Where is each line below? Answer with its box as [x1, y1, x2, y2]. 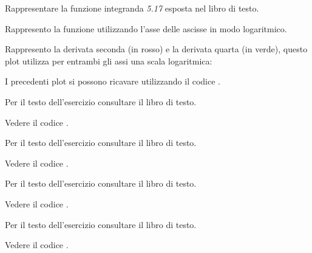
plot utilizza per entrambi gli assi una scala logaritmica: [5, 54, 212, 67]
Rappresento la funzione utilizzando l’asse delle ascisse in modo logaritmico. [5, 22, 287, 35]
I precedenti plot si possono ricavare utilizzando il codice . [5, 75, 220, 88]
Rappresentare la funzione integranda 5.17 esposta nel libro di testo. [5, 2, 259, 14]
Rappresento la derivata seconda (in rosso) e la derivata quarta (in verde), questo [5, 43, 308, 55]
